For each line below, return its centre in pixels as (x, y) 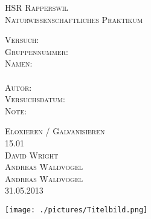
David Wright (32, 155)
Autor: (18, 87)
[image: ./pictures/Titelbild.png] (76, 210)
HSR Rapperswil (37, 7)
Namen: (19, 63)
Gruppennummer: (37, 51)
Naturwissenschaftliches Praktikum (74, 19)
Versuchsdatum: (35, 99)
